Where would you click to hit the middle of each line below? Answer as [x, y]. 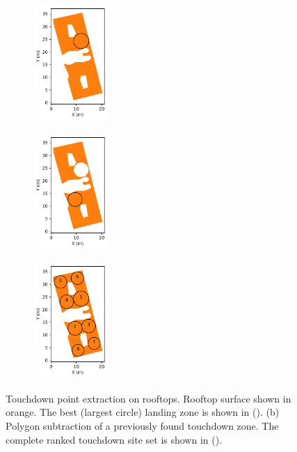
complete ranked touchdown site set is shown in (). [114, 439]
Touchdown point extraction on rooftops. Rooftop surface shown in [148, 398]
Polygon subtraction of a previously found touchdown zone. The [142, 425]
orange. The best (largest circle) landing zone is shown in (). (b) [143, 412]
